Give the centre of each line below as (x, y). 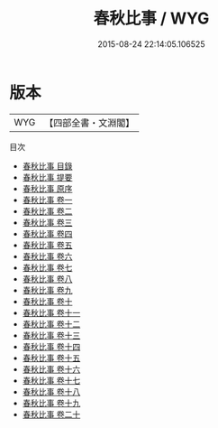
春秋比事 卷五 (47, 245)
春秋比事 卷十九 (51, 403)
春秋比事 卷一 (47, 200)
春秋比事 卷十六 (51, 369)
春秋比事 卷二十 (51, 414)
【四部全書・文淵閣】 (90, 123)
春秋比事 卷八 (47, 279)
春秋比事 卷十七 (51, 380)
